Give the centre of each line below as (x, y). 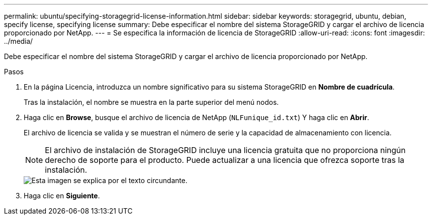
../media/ (18, 41)
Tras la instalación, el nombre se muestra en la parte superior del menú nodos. (151, 102)
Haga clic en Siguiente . (62, 196)
